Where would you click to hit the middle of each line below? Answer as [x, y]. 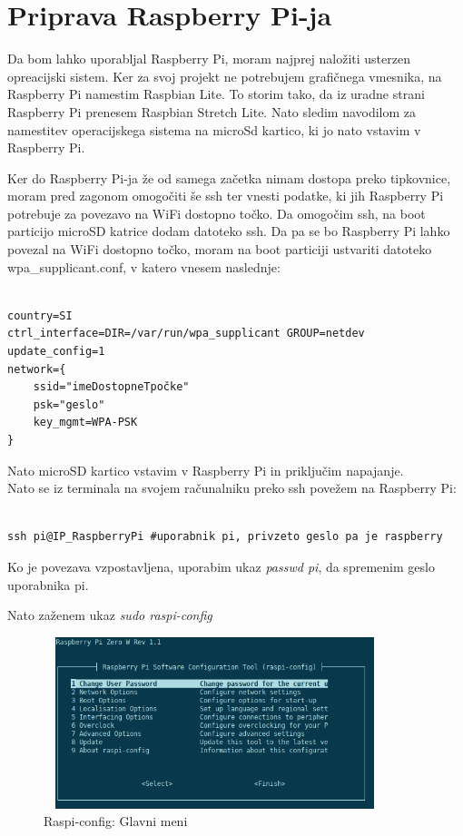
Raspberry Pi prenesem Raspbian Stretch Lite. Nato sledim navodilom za [212, 111]
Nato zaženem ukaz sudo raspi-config [110, 615]
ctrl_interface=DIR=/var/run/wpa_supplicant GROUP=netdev [186, 334]
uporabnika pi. [48, 584]
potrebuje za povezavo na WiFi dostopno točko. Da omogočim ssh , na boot [217, 213]
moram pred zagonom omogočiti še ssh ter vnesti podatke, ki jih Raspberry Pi [226, 196]
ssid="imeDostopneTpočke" [111, 387]
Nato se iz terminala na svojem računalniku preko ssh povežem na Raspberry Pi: [232, 488]
